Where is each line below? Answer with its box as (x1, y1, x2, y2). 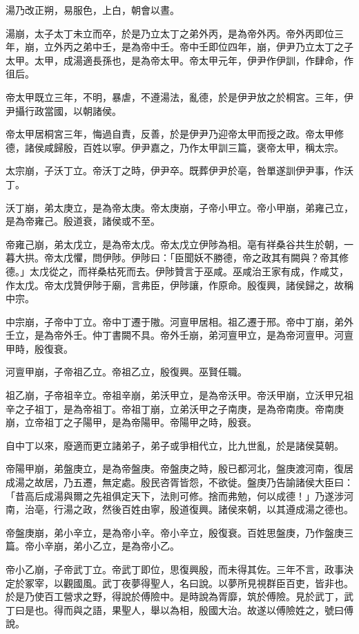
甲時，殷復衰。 (6, 341, 73, 355)
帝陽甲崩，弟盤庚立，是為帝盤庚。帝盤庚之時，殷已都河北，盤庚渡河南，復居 (6, 461, 353, 476)
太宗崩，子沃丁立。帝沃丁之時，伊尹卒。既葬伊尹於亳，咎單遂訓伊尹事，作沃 (6, 163, 353, 178)
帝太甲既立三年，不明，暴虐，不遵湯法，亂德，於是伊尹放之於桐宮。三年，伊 (6, 89, 353, 104)
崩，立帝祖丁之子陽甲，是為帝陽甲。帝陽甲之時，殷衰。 (6, 415, 257, 429)
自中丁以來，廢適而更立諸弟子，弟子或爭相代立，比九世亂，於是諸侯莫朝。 (6, 438, 344, 452)
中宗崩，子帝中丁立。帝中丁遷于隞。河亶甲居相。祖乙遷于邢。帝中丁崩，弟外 (6, 314, 353, 328)
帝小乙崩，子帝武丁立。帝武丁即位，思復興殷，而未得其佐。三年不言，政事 (6, 562, 344, 576)
